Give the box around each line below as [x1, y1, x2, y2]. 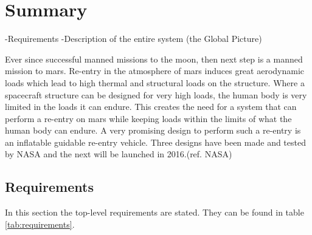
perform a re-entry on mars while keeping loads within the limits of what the [5, 112, 292, 124]
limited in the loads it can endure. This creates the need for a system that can [5, 100, 297, 113]
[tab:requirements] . [5, 217, 75, 230]
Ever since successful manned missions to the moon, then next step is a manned [5, 52, 303, 65]
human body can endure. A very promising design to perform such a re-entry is [5, 124, 301, 137]
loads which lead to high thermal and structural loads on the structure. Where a [5, 76, 305, 89]
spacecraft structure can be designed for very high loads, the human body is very [5, 88, 307, 101]
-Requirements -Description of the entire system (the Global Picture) [5, 32, 262, 45]
